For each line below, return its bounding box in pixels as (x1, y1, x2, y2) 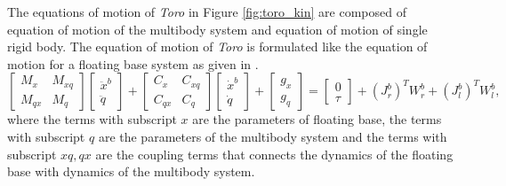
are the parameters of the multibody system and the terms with (98, 127, 447, 145)
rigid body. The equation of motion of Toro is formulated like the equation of (7, 37, 428, 56)
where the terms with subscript (7, 110, 177, 128)
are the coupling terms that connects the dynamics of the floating (95, 144, 454, 163)
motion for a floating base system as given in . (7, 54, 259, 73)
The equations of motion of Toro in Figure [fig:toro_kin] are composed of (7, 3, 406, 20)
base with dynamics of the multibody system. (7, 162, 255, 181)
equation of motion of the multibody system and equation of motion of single (7, 19, 428, 38)
